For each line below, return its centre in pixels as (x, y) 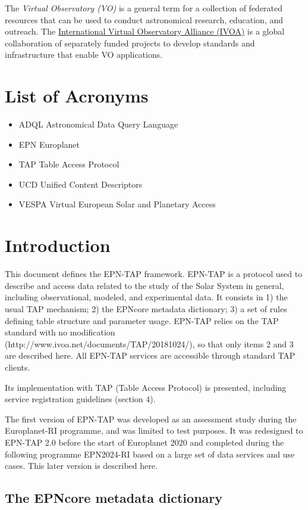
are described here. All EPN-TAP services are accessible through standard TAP (150, 355)
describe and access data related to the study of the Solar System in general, (144, 285)
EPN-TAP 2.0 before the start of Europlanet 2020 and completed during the (144, 442)
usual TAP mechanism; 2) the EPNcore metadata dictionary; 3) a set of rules (146, 308)
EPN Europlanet (49, 144)
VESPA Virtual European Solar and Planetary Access (117, 204)
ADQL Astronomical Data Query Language (98, 124)
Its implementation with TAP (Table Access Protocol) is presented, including (146, 387)
